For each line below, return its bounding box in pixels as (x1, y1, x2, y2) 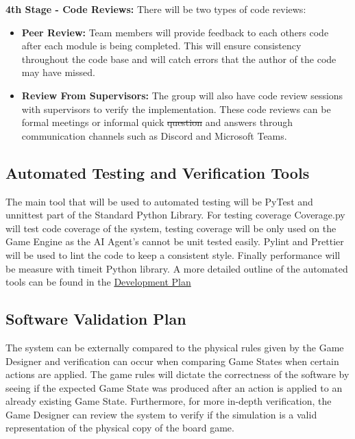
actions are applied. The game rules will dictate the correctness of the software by (5, 367, 350, 381)
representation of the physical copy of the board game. (5, 421, 234, 435)
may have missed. (21, 65, 95, 79)
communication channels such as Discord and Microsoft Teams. (21, 128, 287, 142)
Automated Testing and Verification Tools (5, 162, 310, 183)
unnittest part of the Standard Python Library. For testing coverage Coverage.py (5, 208, 345, 222)
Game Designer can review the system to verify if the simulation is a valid (5, 407, 317, 421)
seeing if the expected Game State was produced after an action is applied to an (5, 380, 343, 394)
